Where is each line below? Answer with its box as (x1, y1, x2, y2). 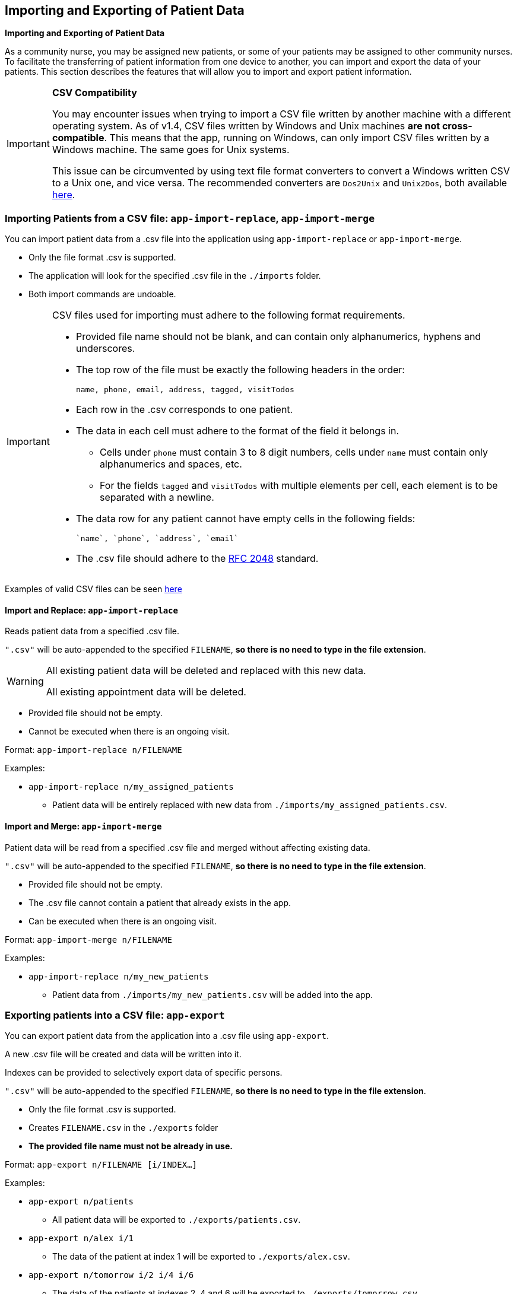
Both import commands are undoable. (28, 289, 176, 300)
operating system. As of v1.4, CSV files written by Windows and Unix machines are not (52, 120, 440, 132)
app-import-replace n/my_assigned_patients (28, 782, 234, 792)
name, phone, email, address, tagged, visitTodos (75, 385, 294, 395)
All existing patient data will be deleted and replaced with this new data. (46, 665, 366, 677)
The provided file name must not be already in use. (28, 1141, 233, 1152)
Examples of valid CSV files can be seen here (5, 584, 182, 594)
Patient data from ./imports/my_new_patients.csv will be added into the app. (52, 989, 373, 1000)
